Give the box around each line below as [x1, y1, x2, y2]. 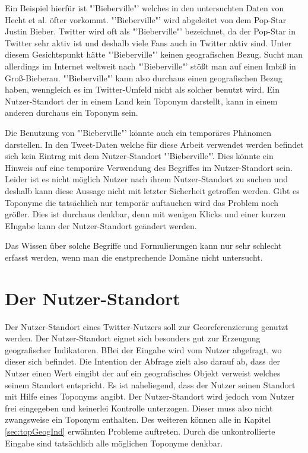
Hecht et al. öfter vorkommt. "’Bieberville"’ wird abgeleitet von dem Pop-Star [5, 13, 287, 26]
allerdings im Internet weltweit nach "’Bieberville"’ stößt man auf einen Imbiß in [5, 59, 296, 72]
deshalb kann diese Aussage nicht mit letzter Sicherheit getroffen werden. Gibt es [5, 184, 300, 197]
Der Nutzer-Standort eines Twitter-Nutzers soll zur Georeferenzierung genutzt [5, 320, 288, 332]
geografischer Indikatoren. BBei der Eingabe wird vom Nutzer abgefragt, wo [5, 343, 282, 356]
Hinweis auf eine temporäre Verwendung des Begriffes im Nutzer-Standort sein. [5, 161, 293, 173]
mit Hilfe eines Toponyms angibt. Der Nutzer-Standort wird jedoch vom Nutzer [5, 390, 295, 403]
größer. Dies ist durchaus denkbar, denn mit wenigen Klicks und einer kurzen [5, 208, 286, 220]
